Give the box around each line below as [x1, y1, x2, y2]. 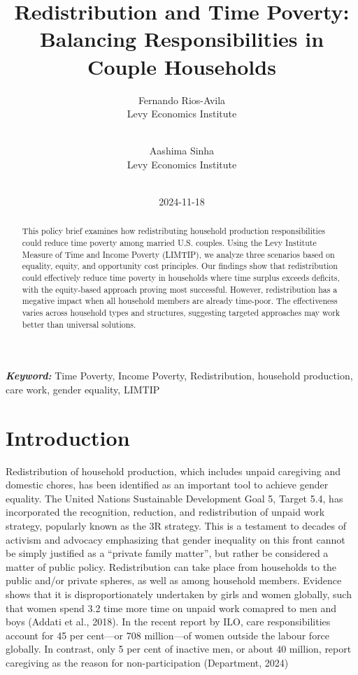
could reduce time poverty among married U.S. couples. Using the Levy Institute [22, 237, 317, 249]
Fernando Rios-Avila [138, 92, 226, 107]
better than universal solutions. [22, 318, 136, 330]
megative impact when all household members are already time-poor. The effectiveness [22, 295, 338, 307]
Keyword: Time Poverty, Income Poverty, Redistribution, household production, [6, 368, 353, 383]
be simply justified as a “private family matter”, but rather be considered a [6, 546, 329, 560]
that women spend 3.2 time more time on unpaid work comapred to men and [6, 600, 337, 615]
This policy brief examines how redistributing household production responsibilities [22, 225, 325, 237]
